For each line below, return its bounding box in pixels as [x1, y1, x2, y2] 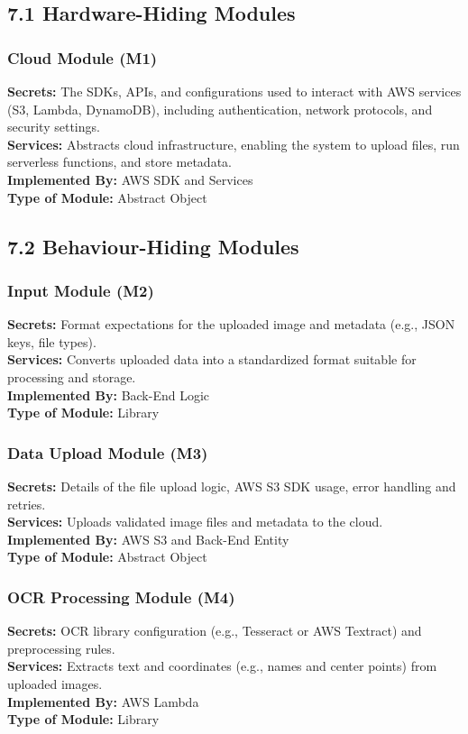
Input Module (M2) [7, 279, 154, 301]
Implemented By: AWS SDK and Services [7, 170, 253, 188]
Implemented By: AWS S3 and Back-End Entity [7, 529, 289, 548]
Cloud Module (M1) [7, 46, 158, 69]
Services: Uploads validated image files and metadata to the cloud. [7, 512, 383, 531]
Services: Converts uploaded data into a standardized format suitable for [7, 350, 417, 369]
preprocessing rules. [7, 638, 115, 657]
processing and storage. [7, 367, 136, 386]
